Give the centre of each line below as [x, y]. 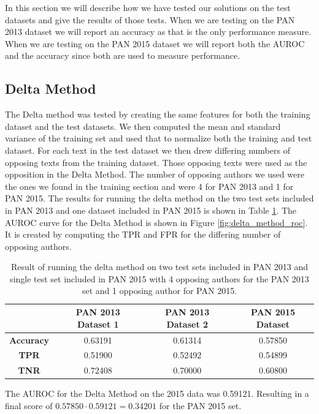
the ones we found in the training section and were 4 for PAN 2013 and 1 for [149, 186]
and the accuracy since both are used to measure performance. [123, 55]
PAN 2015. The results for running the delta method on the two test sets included [159, 198]
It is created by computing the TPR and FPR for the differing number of [143, 234]
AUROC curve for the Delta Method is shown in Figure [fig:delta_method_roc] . [156, 222]
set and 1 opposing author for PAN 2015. [159, 291]
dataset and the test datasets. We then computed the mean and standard [143, 126]
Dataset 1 [98, 324]
